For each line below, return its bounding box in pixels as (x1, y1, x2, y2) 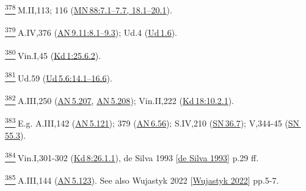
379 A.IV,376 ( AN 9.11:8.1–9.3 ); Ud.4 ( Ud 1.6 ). (5, 24, 178, 38)
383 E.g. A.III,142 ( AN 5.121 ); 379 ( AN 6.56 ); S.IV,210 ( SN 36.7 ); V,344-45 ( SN (5, 115, 300, 129)
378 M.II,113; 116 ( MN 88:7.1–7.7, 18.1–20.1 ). (5, 2, 172, 16)
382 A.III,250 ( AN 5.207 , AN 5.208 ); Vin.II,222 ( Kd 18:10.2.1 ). (5, 92, 234, 106)
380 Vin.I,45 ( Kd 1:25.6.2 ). (5, 47, 101, 61)
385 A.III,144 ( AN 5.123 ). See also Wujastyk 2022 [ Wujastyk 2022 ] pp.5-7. (5, 172, 279, 186)
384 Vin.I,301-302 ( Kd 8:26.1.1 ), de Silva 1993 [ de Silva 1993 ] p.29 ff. (5, 150, 259, 164)
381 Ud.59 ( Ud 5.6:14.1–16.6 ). (5, 69, 112, 84)
